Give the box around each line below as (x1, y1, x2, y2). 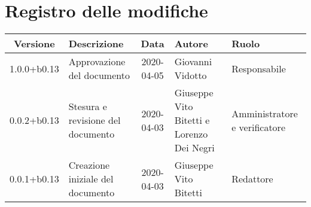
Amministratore (231, 106, 298, 120)
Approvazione (68, 54, 126, 69)
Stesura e (68, 99, 107, 114)
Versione (14, 36, 55, 51)
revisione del (68, 113, 121, 127)
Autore (174, 36, 208, 51)
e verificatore (231, 120, 285, 134)
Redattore (231, 172, 273, 186)
